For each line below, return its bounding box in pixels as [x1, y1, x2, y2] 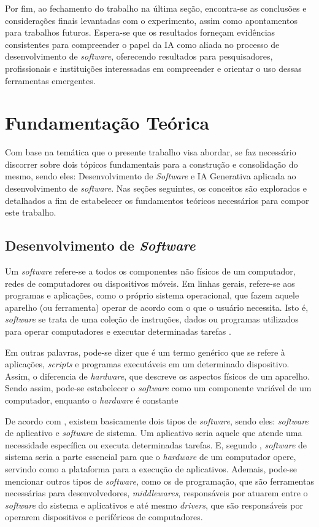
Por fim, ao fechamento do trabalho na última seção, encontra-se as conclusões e [5, 2, 307, 14]
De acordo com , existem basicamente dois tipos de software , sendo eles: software [5, 414, 309, 427]
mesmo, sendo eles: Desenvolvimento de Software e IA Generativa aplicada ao [5, 170, 296, 182]
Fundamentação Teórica [5, 110, 210, 135]
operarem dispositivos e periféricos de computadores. [5, 510, 203, 523]
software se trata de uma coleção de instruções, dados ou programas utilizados [5, 313, 299, 326]
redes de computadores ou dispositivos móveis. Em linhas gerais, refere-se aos [5, 276, 295, 289]
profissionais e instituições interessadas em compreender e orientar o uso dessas [5, 61, 302, 74]
